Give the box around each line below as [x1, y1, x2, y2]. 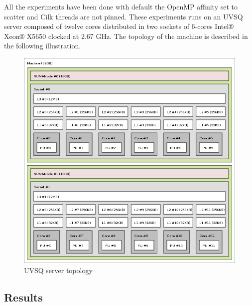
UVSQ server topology [24, 265, 93, 275]
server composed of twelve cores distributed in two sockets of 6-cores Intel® [4, 21, 234, 31]
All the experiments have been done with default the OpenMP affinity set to [4, 1, 238, 11]
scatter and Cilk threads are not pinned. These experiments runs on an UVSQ [4, 11, 243, 21]
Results [4, 289, 43, 305]
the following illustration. [4, 40, 81, 51]
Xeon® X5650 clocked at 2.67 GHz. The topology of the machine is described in [4, 30, 248, 41]
